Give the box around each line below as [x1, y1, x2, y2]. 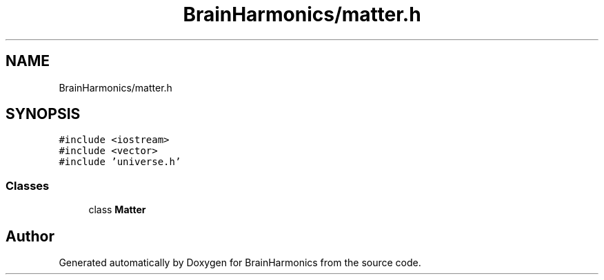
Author [6, 227, 54, 245]
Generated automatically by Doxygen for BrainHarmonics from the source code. [59, 257, 421, 269]
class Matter [88, 204, 146, 216]
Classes [6, 178, 50, 193]
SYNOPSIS [6, 105, 81, 123]
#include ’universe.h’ [59, 156, 181, 168]
